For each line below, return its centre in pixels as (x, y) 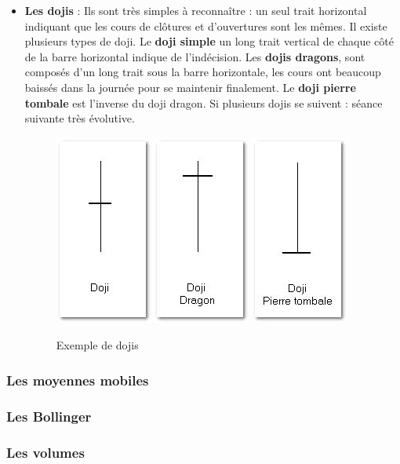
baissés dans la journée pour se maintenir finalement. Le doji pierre (190, 87)
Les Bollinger (49, 416)
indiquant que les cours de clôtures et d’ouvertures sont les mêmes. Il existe (206, 26)
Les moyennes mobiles (78, 380)
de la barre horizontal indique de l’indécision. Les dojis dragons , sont (195, 56)
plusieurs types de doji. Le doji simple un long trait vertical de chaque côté (209, 41)
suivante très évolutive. (80, 118)
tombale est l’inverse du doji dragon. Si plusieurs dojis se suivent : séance (204, 102)
